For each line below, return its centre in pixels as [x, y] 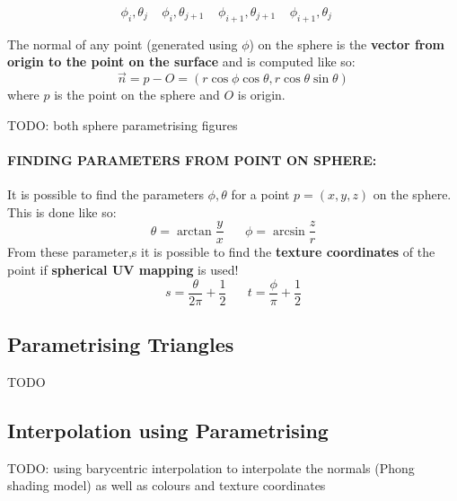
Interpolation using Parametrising [168, 430]
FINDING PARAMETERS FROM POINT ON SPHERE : [192, 159]
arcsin [289, 231]
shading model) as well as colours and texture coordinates [167, 485]
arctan [194, 231]
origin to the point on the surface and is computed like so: [181, 62]
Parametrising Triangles [121, 344]
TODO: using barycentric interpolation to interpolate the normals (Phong [211, 467]
